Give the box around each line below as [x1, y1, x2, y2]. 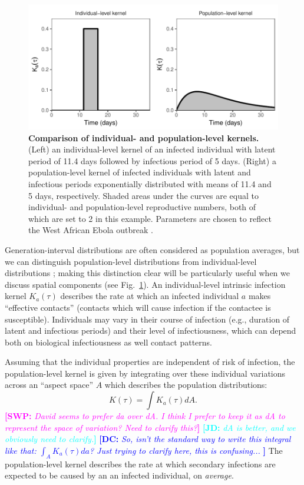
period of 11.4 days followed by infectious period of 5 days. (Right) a [28, 154, 276, 167]
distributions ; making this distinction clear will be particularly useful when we [5, 267, 290, 279]
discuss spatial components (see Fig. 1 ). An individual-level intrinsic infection [5, 278, 286, 290]
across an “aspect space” [5, 378, 94, 391]
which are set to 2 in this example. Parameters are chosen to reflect [28, 212, 272, 224]
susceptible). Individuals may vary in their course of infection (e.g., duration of [5, 313, 290, 325]
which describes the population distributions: [104, 378, 267, 391]
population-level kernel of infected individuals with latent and [28, 166, 251, 178]
